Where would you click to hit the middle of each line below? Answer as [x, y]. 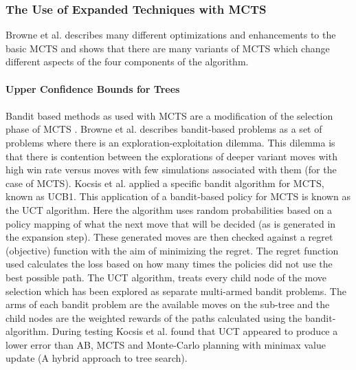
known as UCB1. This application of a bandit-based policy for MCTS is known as [178, 196]
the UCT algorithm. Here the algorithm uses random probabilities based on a [169, 209]
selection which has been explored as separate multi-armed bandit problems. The [176, 291]
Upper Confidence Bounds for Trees [93, 88]
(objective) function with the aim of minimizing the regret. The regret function [172, 250]
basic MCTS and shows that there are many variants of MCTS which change [168, 48]
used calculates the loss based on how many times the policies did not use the [169, 264]
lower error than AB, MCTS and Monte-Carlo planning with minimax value [166, 344]
